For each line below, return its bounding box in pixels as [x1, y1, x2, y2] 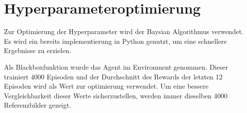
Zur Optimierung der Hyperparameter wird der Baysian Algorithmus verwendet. [4, 26, 244, 37]
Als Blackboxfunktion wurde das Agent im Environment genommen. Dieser [4, 61, 228, 72]
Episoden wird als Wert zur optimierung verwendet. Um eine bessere [4, 81, 209, 91]
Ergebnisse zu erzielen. [4, 45, 71, 56]
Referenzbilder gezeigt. [4, 100, 71, 110]
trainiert [4, 71, 29, 81]
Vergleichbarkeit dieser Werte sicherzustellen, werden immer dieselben [4, 90, 212, 100]
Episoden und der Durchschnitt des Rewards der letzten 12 [46, 71, 223, 81]
